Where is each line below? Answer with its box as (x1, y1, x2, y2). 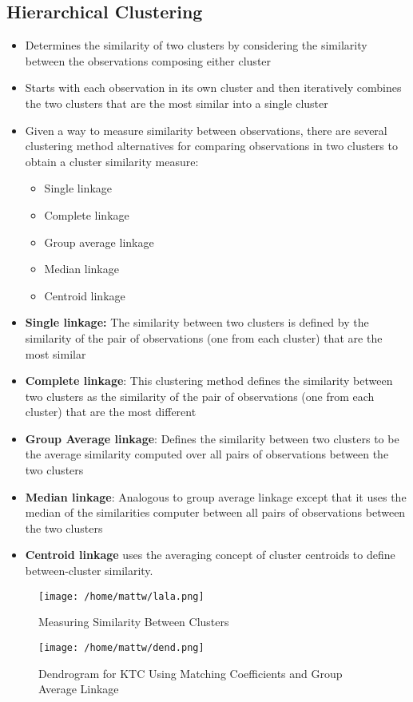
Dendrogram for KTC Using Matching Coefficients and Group (38, 664, 343, 681)
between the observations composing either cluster (25, 52, 272, 69)
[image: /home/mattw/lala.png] (38, 590, 205, 602)
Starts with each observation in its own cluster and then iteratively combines (25, 79, 402, 96)
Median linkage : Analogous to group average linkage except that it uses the (25, 488, 407, 505)
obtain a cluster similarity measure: (25, 153, 199, 169)
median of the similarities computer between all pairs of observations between (25, 504, 406, 521)
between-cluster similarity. (25, 562, 153, 579)
